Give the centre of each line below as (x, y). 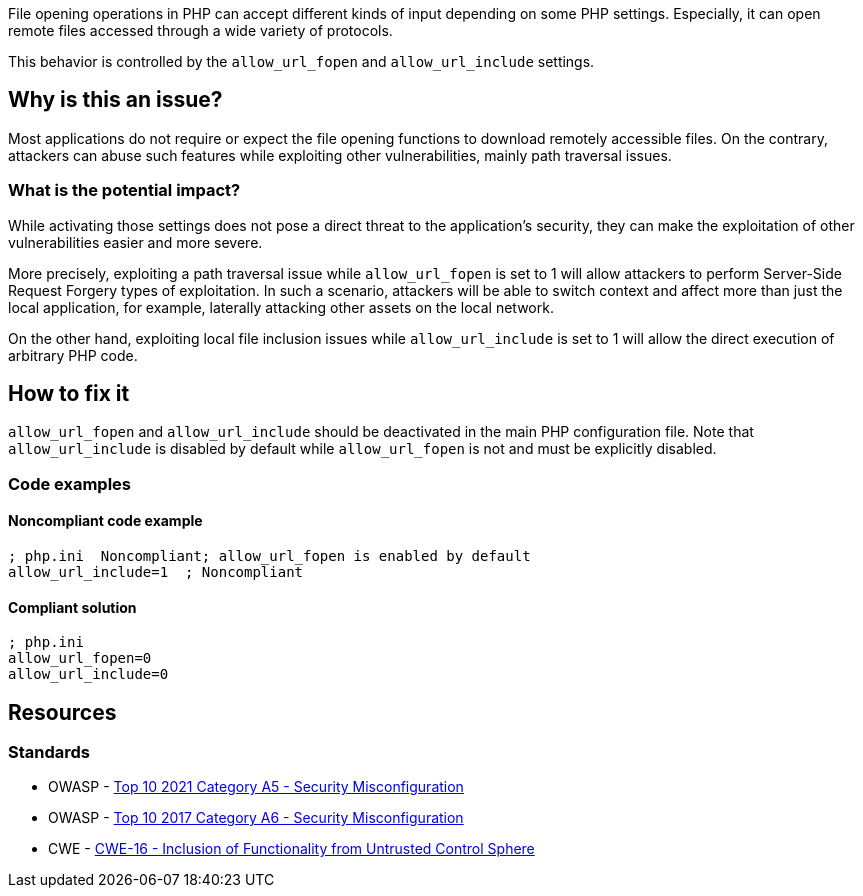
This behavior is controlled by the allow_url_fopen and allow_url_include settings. (301, 61)
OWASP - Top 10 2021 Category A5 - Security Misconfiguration (256, 787)
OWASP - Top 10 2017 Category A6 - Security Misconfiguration (256, 818)
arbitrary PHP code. (73, 355)
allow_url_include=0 (88, 674)
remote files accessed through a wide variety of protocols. (200, 30)
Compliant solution (72, 607)
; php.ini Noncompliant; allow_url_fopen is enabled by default (269, 556)
